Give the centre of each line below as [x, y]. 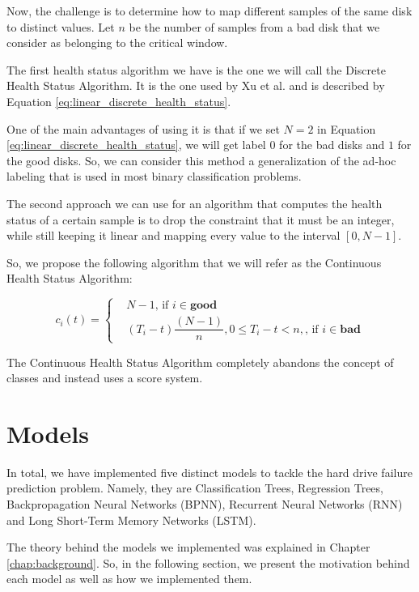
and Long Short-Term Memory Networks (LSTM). [131, 520]
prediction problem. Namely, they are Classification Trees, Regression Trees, [195, 488]
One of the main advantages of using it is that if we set [143, 128]
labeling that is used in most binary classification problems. [154, 176]
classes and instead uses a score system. [105, 378]
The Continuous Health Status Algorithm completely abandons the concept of [200, 362]
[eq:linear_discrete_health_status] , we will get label [136, 145]
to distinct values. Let [61, 26]
